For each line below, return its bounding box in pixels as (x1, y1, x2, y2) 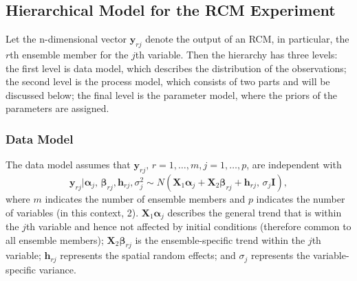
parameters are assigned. (6, 101, 109, 115)
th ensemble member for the (10, 47, 129, 61)
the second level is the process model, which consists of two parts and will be (6, 74, 330, 89)
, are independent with (246, 157, 342, 172)
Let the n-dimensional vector (6, 32, 127, 46)
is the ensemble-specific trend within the (135, 232, 305, 247)
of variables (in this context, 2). (6, 205, 139, 219)
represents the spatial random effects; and (60, 248, 236, 262)
